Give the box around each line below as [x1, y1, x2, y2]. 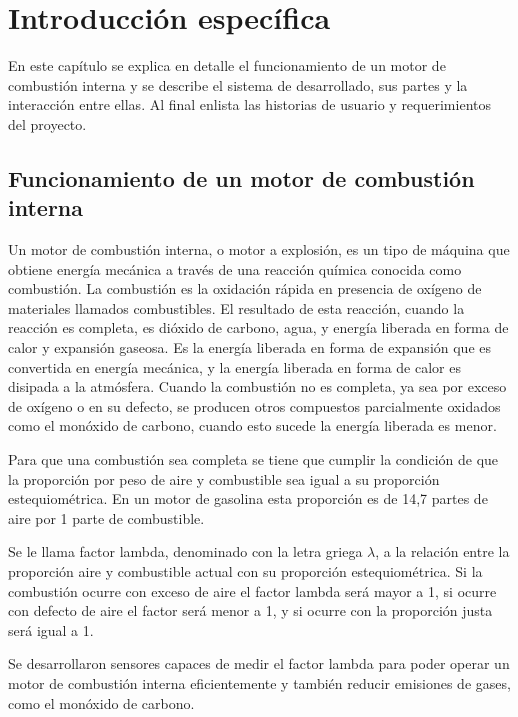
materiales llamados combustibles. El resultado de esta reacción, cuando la [8, 297, 465, 318]
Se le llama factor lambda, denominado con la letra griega [8, 541, 363, 562]
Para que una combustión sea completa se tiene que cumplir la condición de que [8, 449, 499, 470]
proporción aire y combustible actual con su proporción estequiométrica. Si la [8, 561, 483, 581]
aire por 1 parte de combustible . [8, 507, 205, 528]
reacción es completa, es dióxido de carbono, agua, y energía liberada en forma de [8, 317, 509, 338]
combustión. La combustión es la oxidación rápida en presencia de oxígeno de [8, 278, 482, 299]
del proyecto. [8, 113, 87, 134]
